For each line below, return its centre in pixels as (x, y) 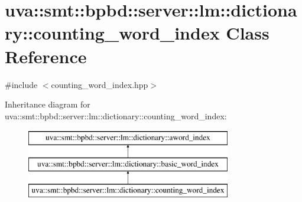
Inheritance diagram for (48, 104)
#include (21, 84)
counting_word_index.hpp (100, 84)
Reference (46, 56)
